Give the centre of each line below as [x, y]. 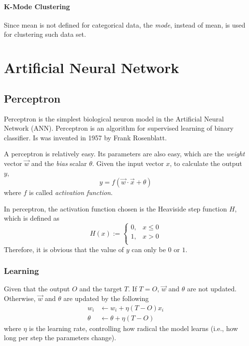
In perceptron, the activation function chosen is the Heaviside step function [116, 208]
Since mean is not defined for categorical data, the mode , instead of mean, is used [125, 24]
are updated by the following [106, 298]
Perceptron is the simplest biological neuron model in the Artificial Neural [114, 118]
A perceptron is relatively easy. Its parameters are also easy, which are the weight [124, 154]
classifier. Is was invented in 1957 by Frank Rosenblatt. [85, 137]
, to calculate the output [206, 163]
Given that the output [37, 289]
